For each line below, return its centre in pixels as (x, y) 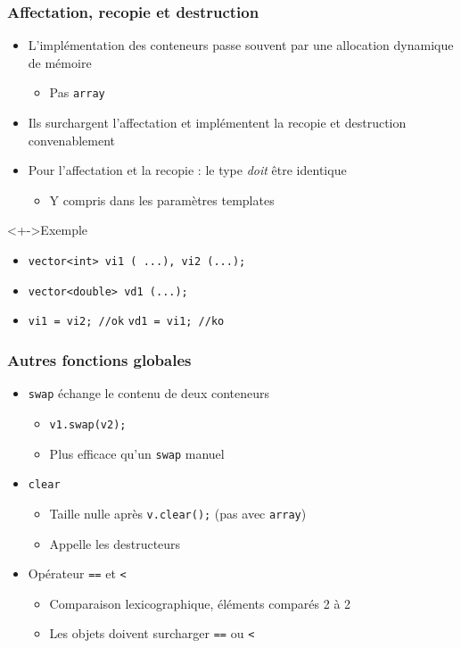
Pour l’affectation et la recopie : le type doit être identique (187, 170)
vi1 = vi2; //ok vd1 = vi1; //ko (126, 322)
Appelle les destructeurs (115, 543)
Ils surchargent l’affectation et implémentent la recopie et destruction (217, 123)
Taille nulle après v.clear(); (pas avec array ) (178, 513)
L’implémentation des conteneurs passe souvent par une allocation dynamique (241, 45)
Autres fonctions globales (99, 359)
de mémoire (60, 62)
